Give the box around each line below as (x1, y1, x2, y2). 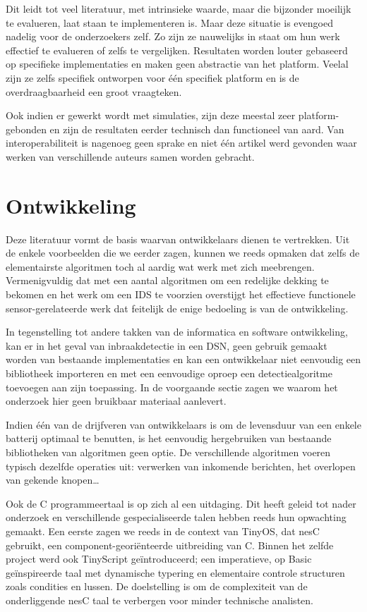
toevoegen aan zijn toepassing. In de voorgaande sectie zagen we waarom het (6, 379, 338, 394)
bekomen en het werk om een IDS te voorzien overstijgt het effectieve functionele (6, 287, 356, 302)
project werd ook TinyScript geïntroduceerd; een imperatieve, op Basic (6, 551, 312, 566)
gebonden (6, 121, 47, 136)
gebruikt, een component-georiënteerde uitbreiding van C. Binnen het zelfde (6, 537, 334, 552)
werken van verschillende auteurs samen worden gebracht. (6, 149, 255, 164)
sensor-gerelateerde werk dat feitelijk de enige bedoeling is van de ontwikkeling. (6, 300, 349, 315)
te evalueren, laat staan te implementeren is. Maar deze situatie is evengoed (6, 15, 333, 30)
